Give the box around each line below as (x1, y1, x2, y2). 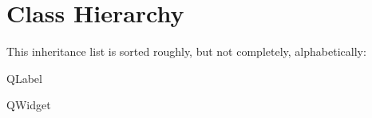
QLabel (6, 69, 42, 86)
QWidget (6, 96, 51, 113)
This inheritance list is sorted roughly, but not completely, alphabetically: (6, 43, 366, 60)
